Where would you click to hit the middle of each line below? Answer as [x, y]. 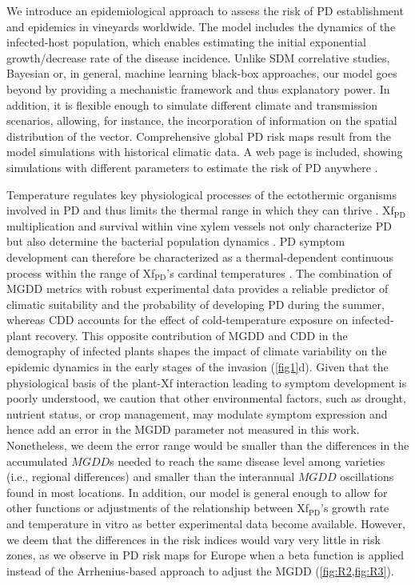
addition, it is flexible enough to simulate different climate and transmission [192, 104]
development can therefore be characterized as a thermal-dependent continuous [200, 256]
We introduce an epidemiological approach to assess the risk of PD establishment [205, 10]
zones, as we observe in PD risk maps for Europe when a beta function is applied [206, 555]
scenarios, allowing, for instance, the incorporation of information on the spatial [202, 120]
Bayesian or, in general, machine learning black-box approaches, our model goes [202, 73]
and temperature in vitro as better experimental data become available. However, [206, 523]
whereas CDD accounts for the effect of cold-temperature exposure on [178, 320]
